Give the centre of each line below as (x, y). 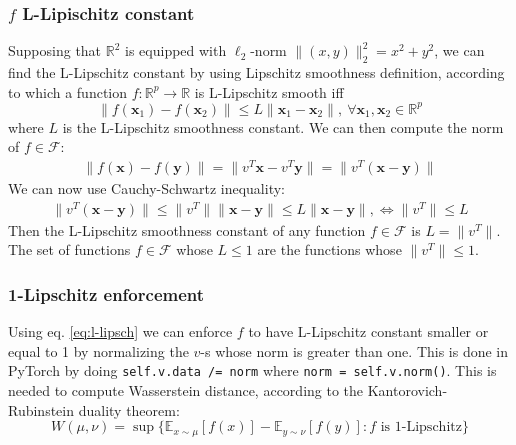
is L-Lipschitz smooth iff (269, 91)
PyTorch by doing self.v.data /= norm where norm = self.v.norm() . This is (252, 370)
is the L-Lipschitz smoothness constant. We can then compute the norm (283, 126)
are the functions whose (329, 249)
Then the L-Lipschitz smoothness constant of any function (187, 229)
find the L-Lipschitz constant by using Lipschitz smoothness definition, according (256, 72)
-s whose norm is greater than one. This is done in (354, 350)
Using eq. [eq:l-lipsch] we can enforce (120, 331)
